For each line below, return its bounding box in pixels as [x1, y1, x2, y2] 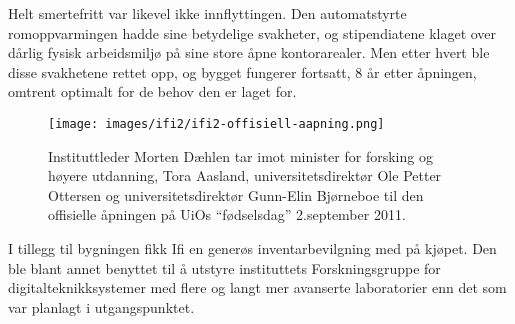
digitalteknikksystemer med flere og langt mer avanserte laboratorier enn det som [8, 277, 507, 298]
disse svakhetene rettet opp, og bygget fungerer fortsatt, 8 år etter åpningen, [8, 61, 477, 82]
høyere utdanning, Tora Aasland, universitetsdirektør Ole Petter [48, 165, 442, 186]
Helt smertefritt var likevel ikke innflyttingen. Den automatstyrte [8, 3, 407, 23]
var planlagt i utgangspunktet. [8, 296, 195, 317]
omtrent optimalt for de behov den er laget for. [8, 81, 297, 102]
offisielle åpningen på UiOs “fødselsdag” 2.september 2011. [48, 204, 406, 225]
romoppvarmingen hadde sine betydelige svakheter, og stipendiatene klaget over [8, 22, 497, 43]
